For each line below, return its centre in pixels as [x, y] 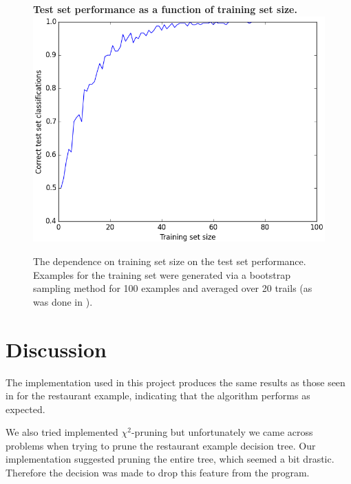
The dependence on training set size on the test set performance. [170, 261]
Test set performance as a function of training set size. [165, 9]
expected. [25, 409]
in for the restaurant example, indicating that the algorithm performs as [158, 396]
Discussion [56, 349]
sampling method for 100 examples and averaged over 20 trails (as [173, 288]
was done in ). [63, 301]
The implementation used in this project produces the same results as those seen [175, 382]
